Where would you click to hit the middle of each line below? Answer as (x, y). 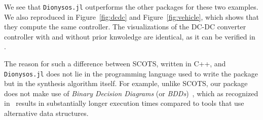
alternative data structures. (46, 113)
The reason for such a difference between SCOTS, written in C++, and (115, 64)
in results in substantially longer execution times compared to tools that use (124, 103)
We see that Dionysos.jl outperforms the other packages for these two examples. (131, 7)
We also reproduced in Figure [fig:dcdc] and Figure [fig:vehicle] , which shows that (131, 16)
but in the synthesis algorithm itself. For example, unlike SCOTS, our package (126, 83)
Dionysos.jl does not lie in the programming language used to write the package (131, 73)
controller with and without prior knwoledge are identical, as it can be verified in (130, 36)
